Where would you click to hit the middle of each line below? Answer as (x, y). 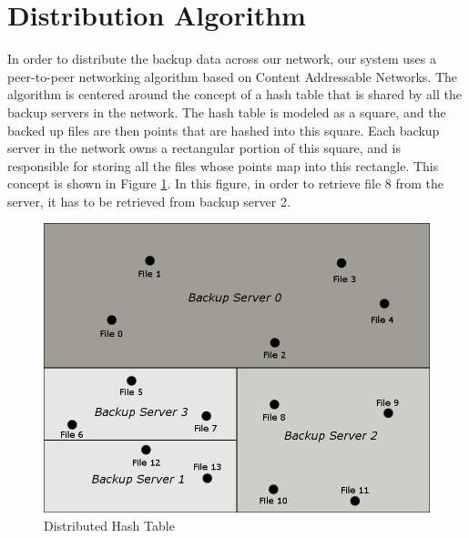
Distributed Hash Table (109, 526)
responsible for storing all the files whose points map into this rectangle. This (223, 165)
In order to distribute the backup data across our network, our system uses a (222, 59)
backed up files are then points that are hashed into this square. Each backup (224, 130)
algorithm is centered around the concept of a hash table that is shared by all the (235, 94)
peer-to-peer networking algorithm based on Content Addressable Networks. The (233, 76)
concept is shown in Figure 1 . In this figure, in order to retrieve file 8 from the (226, 183)
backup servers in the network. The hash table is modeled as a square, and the (227, 112)
